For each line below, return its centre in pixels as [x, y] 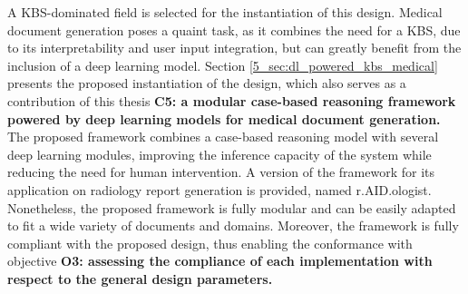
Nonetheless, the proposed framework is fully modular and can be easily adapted [232, 207]
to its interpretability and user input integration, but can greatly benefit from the [234, 48]
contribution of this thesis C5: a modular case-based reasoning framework [232, 100]
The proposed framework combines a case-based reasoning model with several [223, 137]
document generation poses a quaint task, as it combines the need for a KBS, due [234, 29]
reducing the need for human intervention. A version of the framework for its [221, 172]
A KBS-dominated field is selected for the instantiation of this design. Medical [225, 12]
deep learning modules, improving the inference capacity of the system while [219, 154]
